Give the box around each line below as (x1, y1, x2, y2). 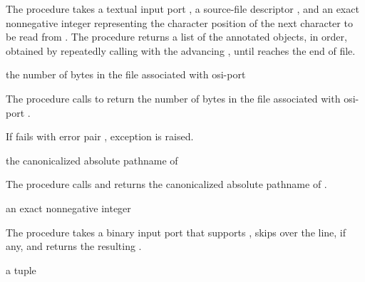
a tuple (6, 262, 36, 277)
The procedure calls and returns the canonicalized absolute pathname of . (6, 177, 327, 192)
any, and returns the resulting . (6, 239, 142, 254)
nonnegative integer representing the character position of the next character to (6, 15, 353, 30)
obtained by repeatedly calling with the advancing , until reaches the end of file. (6, 43, 356, 58)
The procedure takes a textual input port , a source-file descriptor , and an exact (6, 1, 359, 16)
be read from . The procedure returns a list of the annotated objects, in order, (6, 29, 347, 44)
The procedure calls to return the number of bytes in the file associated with (6, 90, 341, 105)
